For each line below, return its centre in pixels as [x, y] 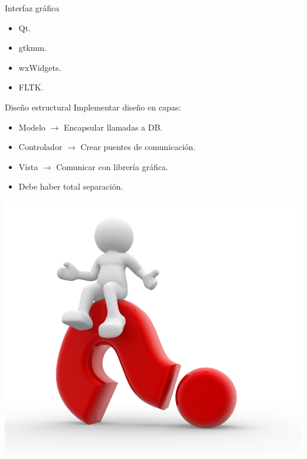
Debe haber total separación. [71, 186]
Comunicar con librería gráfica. [112, 166]
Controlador [40, 147]
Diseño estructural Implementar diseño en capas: [93, 107]
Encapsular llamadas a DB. [113, 127]
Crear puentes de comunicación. [138, 147]
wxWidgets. [40, 67]
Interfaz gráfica [32, 8]
